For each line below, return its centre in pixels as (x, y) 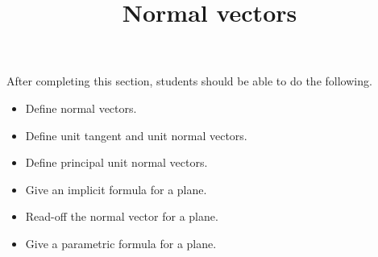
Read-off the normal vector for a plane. (122, 216)
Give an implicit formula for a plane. (116, 189)
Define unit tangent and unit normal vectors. (136, 135)
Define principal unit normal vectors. (116, 162)
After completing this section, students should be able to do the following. (189, 81)
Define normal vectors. (81, 108)
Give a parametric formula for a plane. (121, 243)
